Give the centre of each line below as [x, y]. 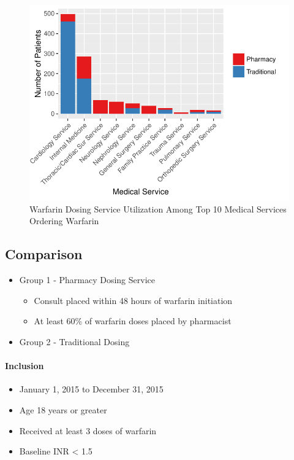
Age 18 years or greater [63, 410]
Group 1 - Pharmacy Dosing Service [87, 280]
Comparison [44, 254]
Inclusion [24, 366]
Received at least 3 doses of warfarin [88, 430]
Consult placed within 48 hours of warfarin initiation [133, 300]
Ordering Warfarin [64, 221]
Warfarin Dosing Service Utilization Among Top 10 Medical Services [158, 209]
